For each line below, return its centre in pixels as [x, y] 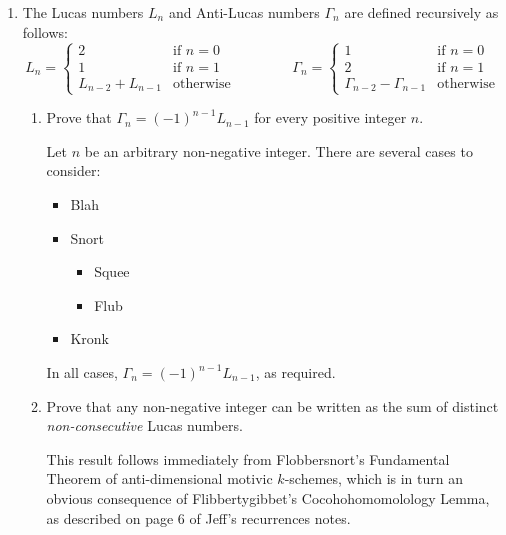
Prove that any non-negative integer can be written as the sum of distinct [272, 405]
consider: [73, 170]
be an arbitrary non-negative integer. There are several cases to [278, 150]
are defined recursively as [421, 12]
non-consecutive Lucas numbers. [144, 425]
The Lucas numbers [83, 12]
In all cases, [82, 372]
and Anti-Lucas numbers [244, 12]
